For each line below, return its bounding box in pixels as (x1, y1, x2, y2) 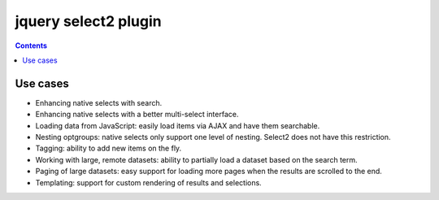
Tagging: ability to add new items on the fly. (35, 143, 182, 154)
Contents (15, 41, 48, 50)
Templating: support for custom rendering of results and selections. (35, 177, 262, 187)
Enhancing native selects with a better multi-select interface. (35, 110, 239, 120)
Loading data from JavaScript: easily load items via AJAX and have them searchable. (35, 120, 320, 130)
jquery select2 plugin (15, 12, 162, 30)
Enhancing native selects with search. (35, 98, 163, 107)
